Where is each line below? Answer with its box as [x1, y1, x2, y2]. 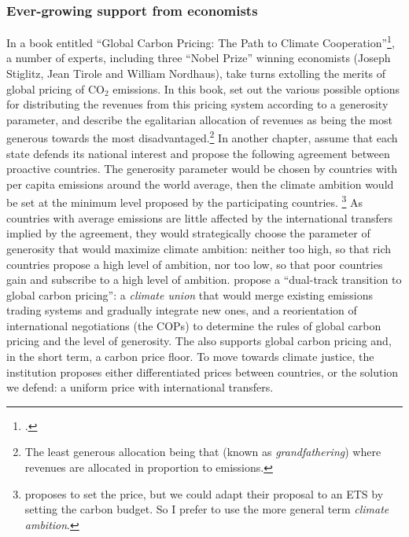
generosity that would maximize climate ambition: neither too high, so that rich [6, 240, 392, 256]
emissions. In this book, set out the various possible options [112, 80, 400, 97]
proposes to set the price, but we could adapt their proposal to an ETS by [24, 485, 384, 502]
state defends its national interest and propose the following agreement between [6, 145, 390, 161]
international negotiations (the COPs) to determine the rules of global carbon [6, 317, 381, 333]
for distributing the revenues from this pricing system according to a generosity [6, 96, 389, 112]
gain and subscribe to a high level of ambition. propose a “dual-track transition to [6, 271, 402, 288]
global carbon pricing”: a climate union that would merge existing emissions [6, 286, 374, 303]
